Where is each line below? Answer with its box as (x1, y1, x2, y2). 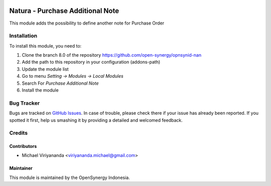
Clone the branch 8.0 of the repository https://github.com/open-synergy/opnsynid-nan (22, 52, 202, 58)
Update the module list (22, 66, 69, 72)
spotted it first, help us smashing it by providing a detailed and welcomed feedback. (9, 117, 183, 123)
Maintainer (9, 165, 33, 171)
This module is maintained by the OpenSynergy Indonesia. (9, 174, 130, 180)
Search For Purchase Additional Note (22, 80, 99, 86)
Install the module (22, 87, 59, 93)
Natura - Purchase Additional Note (9, 7, 119, 15)
